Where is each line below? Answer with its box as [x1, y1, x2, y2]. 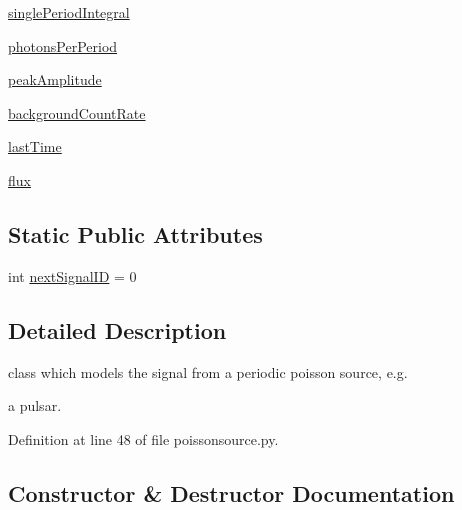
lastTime [8, 136, 62, 157]
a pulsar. [8, 395, 62, 416]
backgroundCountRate [8, 102, 146, 123]
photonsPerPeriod [8, 35, 118, 56]
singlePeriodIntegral [8, 2, 130, 22]
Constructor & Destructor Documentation [8, 477, 455, 508]
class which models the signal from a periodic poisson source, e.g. [8, 361, 408, 382]
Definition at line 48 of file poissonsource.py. [8, 428, 279, 449]
